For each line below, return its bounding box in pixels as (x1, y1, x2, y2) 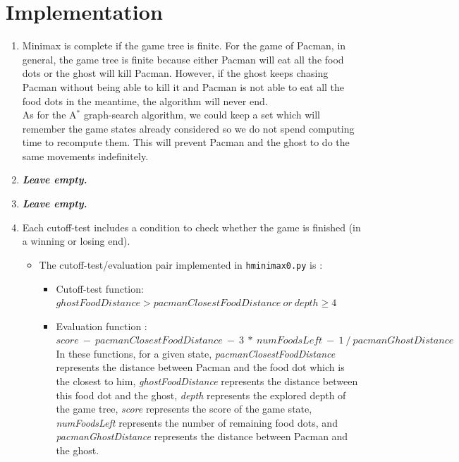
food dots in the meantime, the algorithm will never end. (22, 93, 268, 108)
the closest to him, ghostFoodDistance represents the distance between (56, 374, 358, 389)
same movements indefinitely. (22, 148, 149, 163)
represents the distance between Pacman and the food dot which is (56, 360, 345, 375)
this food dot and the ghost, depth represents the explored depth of (56, 387, 346, 402)
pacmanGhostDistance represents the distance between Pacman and (56, 429, 348, 444)
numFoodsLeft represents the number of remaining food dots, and (56, 415, 338, 430)
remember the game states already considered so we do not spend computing (22, 121, 355, 135)
